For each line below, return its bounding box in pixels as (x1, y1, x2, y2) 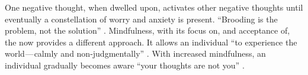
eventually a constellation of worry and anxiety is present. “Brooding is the (5, 12, 278, 25)
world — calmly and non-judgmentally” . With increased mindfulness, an (5, 47, 266, 60)
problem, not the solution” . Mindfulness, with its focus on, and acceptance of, (5, 24, 290, 37)
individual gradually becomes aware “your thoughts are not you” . (5, 58, 245, 71)
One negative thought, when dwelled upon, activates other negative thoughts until (5, 1, 303, 13)
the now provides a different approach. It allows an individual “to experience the (5, 35, 297, 48)
